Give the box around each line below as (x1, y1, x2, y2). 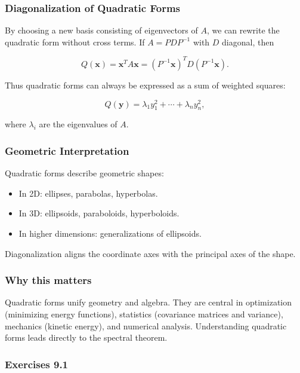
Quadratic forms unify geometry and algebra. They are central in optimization (5, 296, 292, 308)
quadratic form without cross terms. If (5, 35, 145, 48)
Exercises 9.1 (5, 356, 69, 371)
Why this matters (5, 273, 92, 288)
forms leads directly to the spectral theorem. (5, 331, 168, 344)
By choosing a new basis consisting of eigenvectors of (5, 24, 198, 36)
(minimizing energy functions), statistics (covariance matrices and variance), (5, 307, 283, 320)
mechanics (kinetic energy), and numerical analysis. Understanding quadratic (5, 319, 287, 332)
